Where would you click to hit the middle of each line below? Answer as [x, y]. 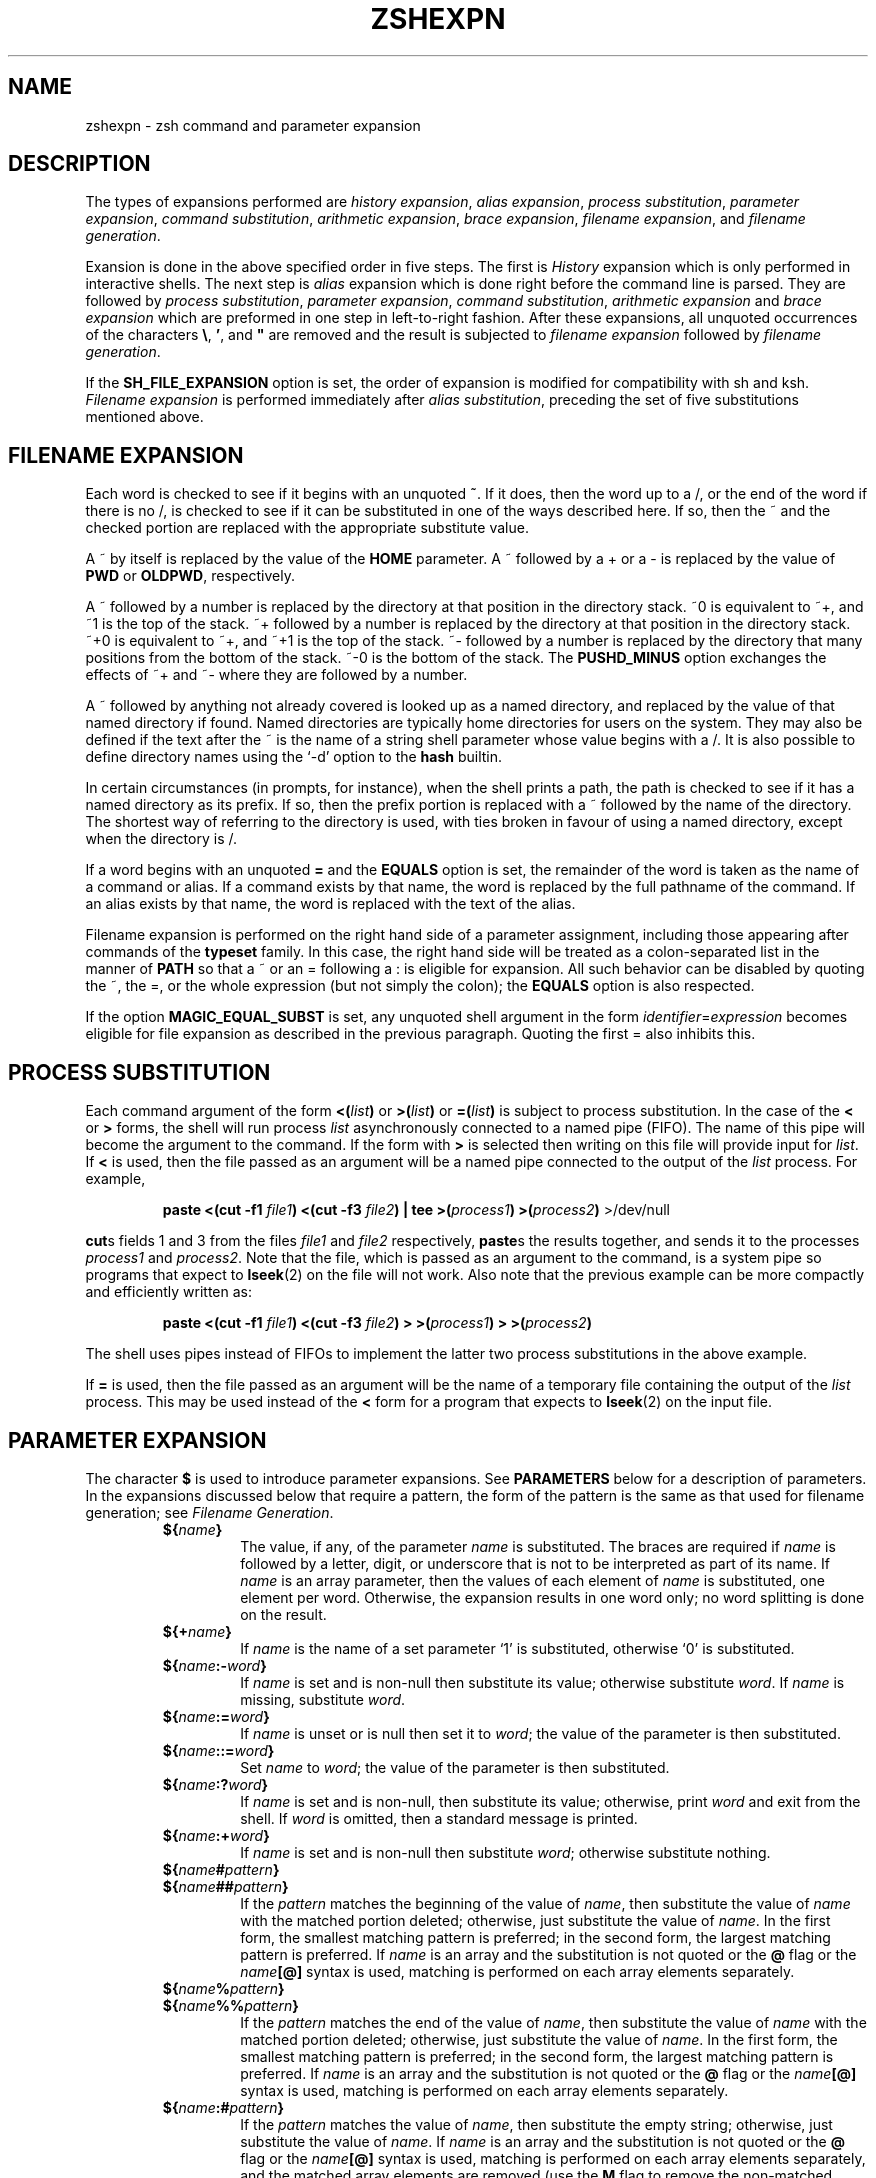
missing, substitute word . [323, 1699]
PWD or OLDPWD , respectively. [190, 576]
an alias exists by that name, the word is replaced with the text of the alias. [330, 904]
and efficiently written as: [169, 1292]
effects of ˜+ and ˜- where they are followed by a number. [276, 675]
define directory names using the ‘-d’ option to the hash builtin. [294, 757]
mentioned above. [144, 417]
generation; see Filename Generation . [209, 1512]
